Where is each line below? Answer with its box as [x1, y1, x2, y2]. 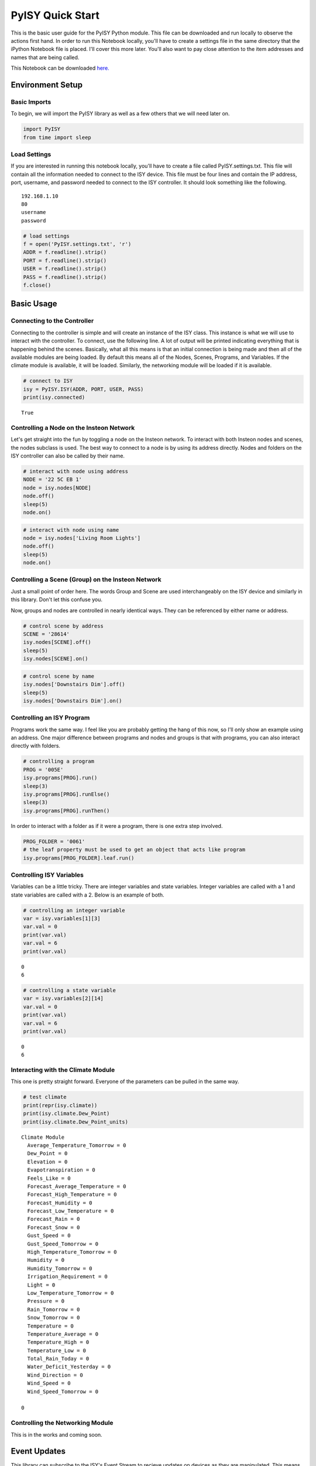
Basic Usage [11, 299, 57, 309]
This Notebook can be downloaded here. [11, 65, 109, 72]
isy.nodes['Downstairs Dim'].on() [23, 697, 122, 704]
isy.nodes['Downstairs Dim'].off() [23, 681, 125, 688]
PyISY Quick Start [11, 9, 99, 22]
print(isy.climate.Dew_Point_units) [23, 1118, 129, 1125]
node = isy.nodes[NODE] [23, 484, 92, 491]
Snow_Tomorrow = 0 [27, 1314, 80, 1321]
